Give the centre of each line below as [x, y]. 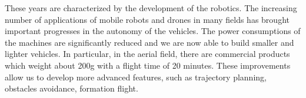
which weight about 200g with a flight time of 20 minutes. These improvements [148, 65]
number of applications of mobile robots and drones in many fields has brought [147, 19]
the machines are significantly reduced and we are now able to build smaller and [149, 42]
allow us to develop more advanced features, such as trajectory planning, [136, 77]
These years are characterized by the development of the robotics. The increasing [151, 8]
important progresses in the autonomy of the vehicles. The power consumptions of [153, 31]
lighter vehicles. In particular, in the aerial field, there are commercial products [147, 54]
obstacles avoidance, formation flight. [71, 88]
